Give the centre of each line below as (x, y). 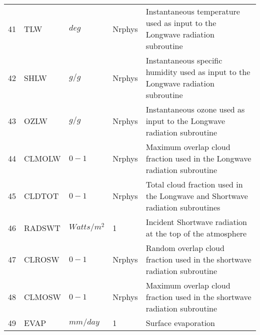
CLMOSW (43, 297)
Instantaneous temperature (193, 11)
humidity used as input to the (198, 72)
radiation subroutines (183, 207)
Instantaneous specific (184, 60)
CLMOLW (42, 158)
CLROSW (42, 259)
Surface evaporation (180, 323)
